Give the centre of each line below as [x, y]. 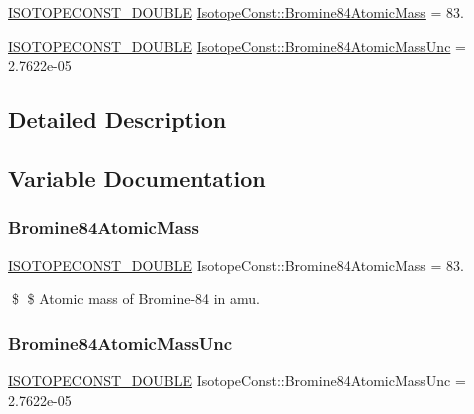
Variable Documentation [137, 177]
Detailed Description [117, 119]
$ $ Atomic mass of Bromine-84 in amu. [136, 298]
